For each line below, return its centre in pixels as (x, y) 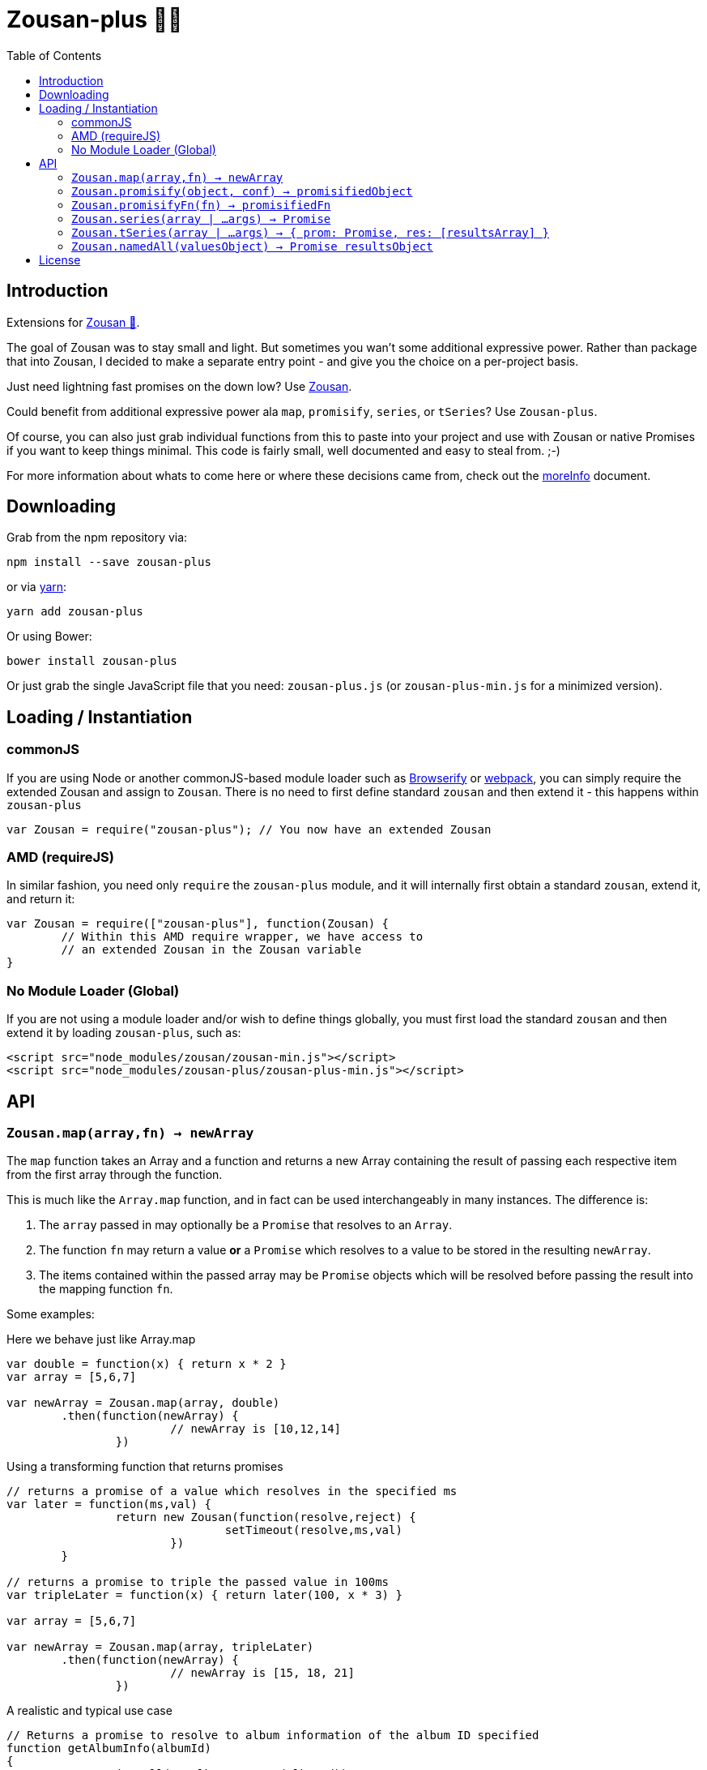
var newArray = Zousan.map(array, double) (143, 1403)
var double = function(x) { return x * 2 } (147, 1364)
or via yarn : (37, 587)
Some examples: (51, 1314)
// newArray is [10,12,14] (256, 1429)
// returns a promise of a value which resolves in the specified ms (232, 1491)
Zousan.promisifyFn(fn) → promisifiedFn (201, 205)
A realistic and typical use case (89, 1711)
